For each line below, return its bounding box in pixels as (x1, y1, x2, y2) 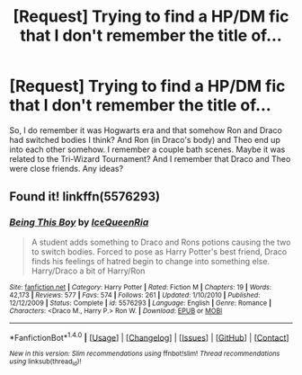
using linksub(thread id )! (9, 357, 82, 368)
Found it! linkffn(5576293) (9, 189, 160, 204)
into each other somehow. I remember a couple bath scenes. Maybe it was (9, 144, 286, 155)
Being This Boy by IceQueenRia (9, 216, 149, 228)
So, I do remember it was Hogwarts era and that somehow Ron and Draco (9, 124, 283, 136)
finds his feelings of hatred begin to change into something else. (31, 255, 271, 266)
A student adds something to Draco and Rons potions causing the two (31, 237, 291, 247)
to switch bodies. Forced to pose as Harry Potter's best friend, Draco (31, 246, 288, 257)
